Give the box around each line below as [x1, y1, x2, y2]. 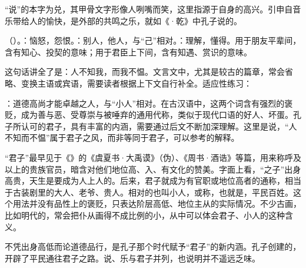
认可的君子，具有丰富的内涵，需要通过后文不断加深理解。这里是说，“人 [21, 120, 297, 132]
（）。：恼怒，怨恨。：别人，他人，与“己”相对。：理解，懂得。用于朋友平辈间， [5, 34, 301, 47]
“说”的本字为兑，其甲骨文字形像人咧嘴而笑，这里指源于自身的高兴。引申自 [5, 3, 293, 15]
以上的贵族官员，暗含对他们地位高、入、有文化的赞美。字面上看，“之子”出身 [5, 163, 301, 175]
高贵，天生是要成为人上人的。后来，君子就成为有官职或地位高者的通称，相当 [5, 174, 301, 187]
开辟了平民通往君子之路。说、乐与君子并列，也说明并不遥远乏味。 [5, 252, 260, 264]
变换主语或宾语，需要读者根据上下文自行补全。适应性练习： [21, 77, 252, 89]
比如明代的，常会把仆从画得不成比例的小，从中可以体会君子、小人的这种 [5, 209, 285, 221]
